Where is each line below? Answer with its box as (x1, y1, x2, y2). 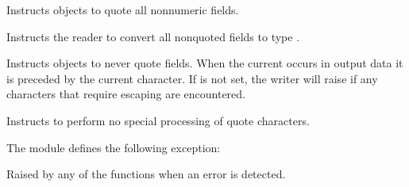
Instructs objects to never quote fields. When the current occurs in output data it (6, 55, 403, 71)
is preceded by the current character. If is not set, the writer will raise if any (6, 70, 378, 86)
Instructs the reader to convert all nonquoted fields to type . (6, 28, 300, 44)
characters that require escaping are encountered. (6, 86, 245, 102)
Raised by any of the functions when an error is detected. (6, 166, 286, 182)
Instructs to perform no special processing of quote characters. (6, 112, 310, 128)
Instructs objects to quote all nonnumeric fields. (6, 2, 239, 17)
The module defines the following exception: (6, 139, 221, 155)
